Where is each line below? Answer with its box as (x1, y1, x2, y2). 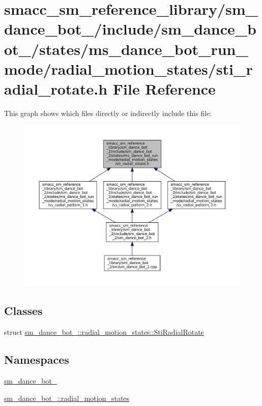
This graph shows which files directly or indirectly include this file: (4, 107, 212, 118)
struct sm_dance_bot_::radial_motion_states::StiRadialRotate (4, 327, 204, 337)
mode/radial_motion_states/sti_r (4, 58, 253, 79)
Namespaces (4, 352, 69, 367)
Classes (4, 303, 43, 318)
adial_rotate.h (4, 78, 108, 99)
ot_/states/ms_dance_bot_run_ (4, 38, 248, 59)
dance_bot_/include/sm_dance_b (4, 18, 256, 39)
